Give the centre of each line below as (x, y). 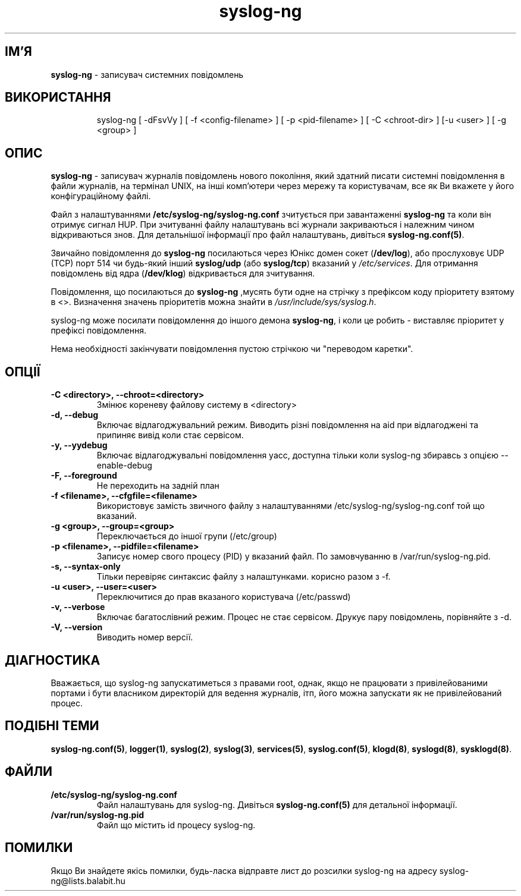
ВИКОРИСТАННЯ (58, 98)
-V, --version (77, 627)
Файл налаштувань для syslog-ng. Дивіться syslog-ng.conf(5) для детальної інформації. (277, 804)
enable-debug (124, 466)
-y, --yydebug (79, 445)
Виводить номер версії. (145, 637)
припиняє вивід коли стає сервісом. (170, 435)
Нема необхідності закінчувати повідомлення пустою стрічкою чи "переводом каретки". (232, 349)
